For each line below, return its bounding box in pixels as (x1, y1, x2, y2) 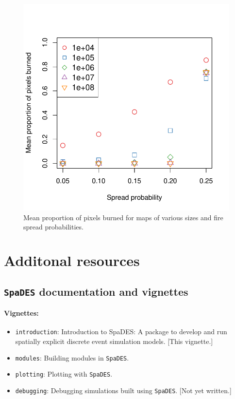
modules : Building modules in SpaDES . (15, 352, 129, 362)
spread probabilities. (23, 222, 84, 232)
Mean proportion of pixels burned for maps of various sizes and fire (23, 212, 223, 222)
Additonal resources (4, 250, 140, 270)
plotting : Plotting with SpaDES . (15, 369, 113, 379)
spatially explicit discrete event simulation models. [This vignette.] (15, 336, 213, 346)
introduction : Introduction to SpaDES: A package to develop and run (15, 326, 227, 337)
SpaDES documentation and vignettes (4, 284, 188, 299)
